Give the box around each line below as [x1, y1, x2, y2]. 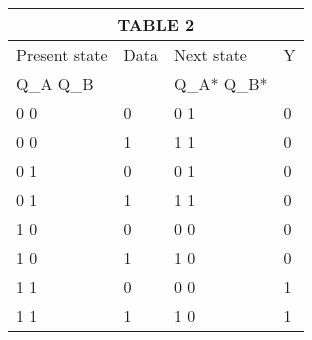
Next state [174, 43, 247, 66]
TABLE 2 [117, 13, 195, 36]
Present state [16, 43, 108, 66]
